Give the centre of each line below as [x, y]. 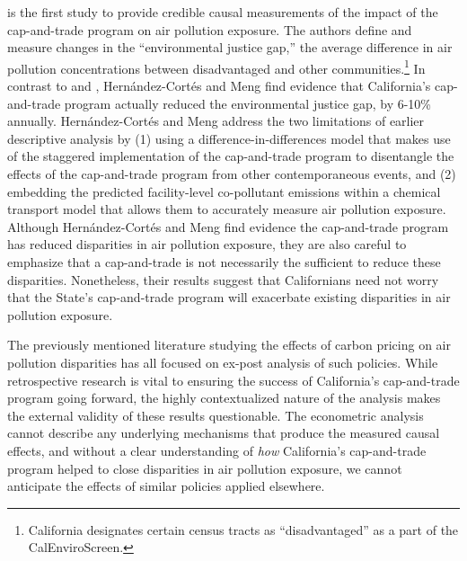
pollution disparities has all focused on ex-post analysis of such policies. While [223, 362]
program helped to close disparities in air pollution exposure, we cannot [205, 468]
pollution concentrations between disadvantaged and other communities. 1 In [216, 67]
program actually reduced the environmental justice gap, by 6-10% [248, 103]
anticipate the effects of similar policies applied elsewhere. [166, 486]
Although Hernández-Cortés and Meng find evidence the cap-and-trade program [228, 226]
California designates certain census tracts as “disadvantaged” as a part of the [243, 529]
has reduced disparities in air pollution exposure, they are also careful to [207, 244]
